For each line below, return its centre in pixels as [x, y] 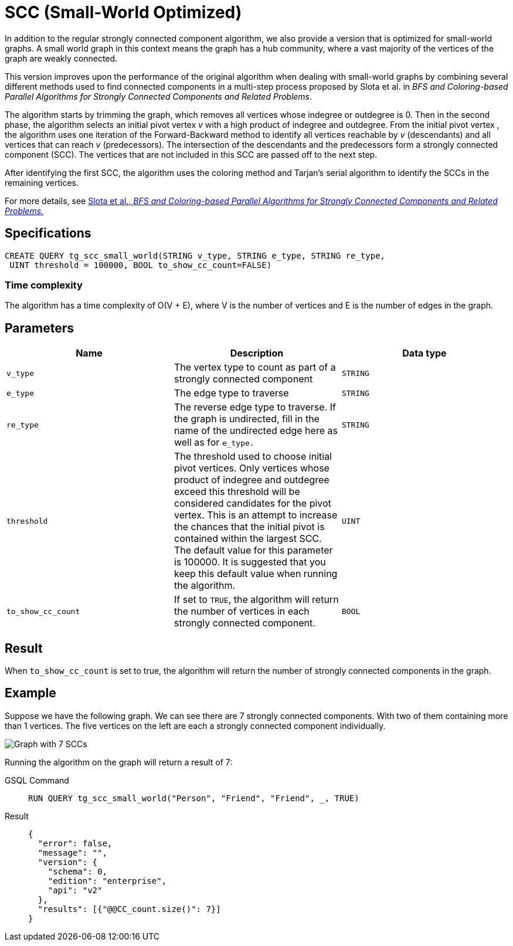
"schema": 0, [77, 871]
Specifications [48, 233]
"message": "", [72, 852]
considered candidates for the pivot [252, 503]
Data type [424, 353]
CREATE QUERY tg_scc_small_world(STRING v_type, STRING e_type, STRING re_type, [195, 255]
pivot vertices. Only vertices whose [252, 468]
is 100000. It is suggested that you [250, 562]
